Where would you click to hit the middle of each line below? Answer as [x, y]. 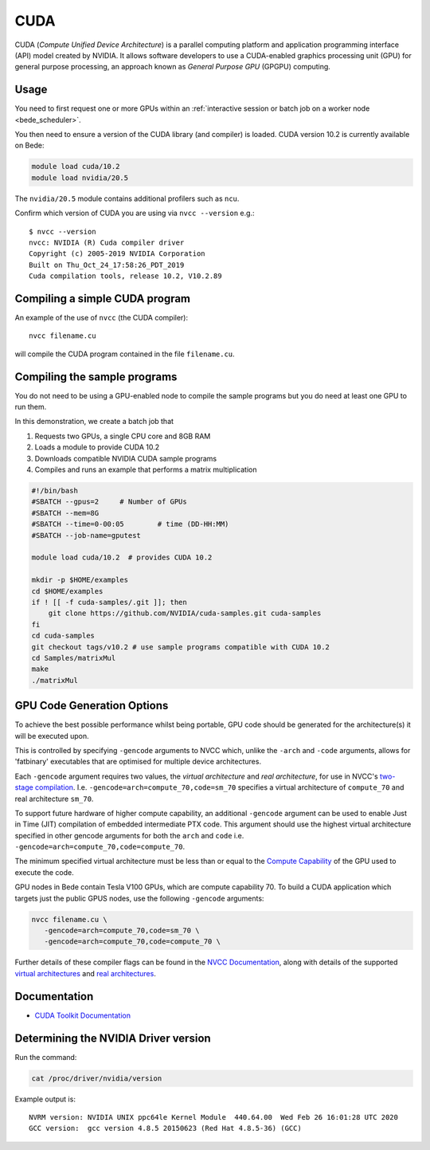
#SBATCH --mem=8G [65, 513]
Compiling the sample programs [96, 377]
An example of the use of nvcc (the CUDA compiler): [102, 318]
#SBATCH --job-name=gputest [86, 535]
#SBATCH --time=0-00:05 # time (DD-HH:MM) [130, 524]
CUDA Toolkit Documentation [83, 1015]
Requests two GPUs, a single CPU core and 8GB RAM [123, 436]
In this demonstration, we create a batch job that [94, 422]
